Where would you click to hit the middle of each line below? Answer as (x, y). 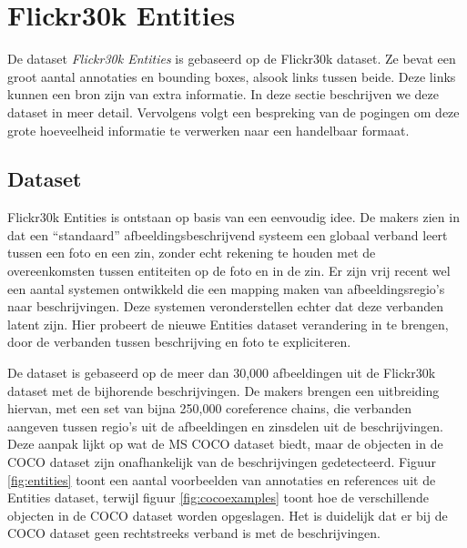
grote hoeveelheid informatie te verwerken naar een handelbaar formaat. (208, 130)
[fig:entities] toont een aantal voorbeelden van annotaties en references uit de (222, 479)
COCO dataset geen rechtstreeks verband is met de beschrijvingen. (194, 533)
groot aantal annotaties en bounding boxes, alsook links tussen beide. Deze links (232, 76)
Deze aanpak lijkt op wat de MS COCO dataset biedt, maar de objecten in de (225, 444)
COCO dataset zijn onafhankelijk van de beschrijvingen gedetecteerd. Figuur (222, 462)
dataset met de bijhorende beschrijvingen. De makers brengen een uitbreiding (223, 390)
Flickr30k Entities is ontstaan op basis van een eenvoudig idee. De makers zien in (233, 217)
